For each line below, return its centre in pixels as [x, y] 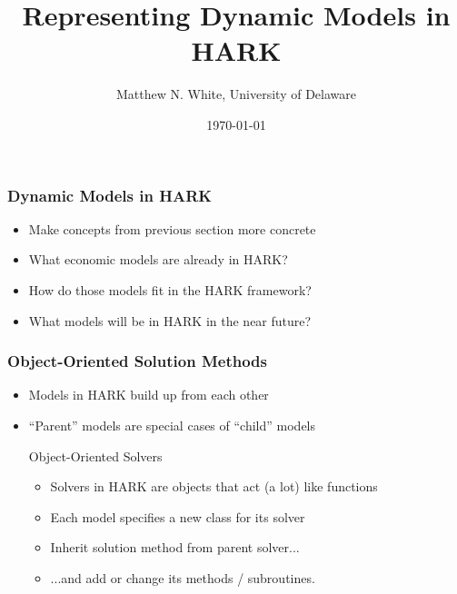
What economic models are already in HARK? [158, 259]
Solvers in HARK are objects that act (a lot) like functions [214, 486]
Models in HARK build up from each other [149, 395]
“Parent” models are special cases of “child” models [172, 425]
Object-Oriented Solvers [95, 455]
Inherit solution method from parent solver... [175, 547]
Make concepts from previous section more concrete [172, 228]
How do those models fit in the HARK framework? [170, 289]
